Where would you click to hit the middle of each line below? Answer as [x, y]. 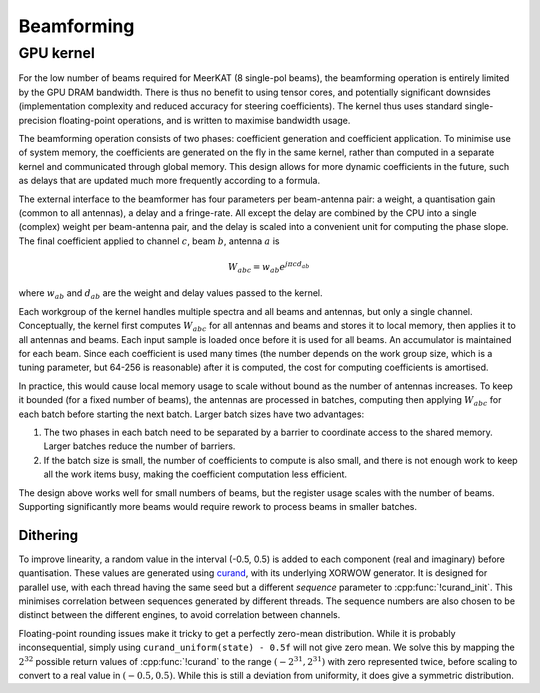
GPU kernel [56, 53]
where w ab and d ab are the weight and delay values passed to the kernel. [171, 294]
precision [37, 120]
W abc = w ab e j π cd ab [268, 267]
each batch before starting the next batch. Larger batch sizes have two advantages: [191, 414]
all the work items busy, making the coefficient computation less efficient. [195, 474]
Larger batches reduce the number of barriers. [139, 446]
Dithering [48, 535]
